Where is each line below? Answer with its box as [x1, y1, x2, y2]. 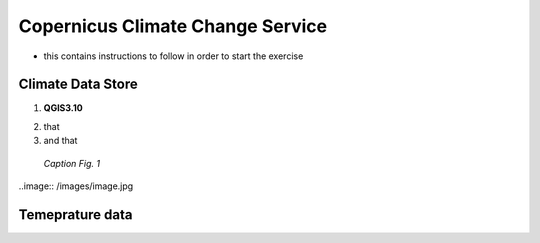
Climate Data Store [18, 76, 139, 93]
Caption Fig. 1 [43, 157, 100, 169]
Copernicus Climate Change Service [18, 15, 328, 37]
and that [43, 135, 78, 147]
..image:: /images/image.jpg [18, 180, 134, 192]
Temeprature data [18, 206, 133, 223]
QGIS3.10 [43, 102, 84, 114]
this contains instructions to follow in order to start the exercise [43, 50, 304, 62]
